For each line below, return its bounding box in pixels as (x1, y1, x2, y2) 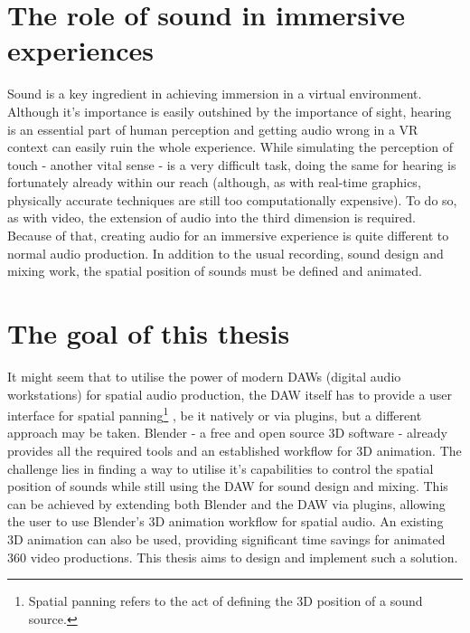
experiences (7, 32, 154, 69)
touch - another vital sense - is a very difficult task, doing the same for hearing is (7, 155, 456, 174)
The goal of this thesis (7, 315, 290, 352)
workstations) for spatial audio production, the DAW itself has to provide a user (7, 384, 453, 403)
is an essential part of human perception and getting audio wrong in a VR (7, 119, 418, 138)
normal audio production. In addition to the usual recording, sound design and (7, 243, 444, 262)
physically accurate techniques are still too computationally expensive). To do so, (7, 190, 457, 209)
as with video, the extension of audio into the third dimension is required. (7, 208, 416, 227)
